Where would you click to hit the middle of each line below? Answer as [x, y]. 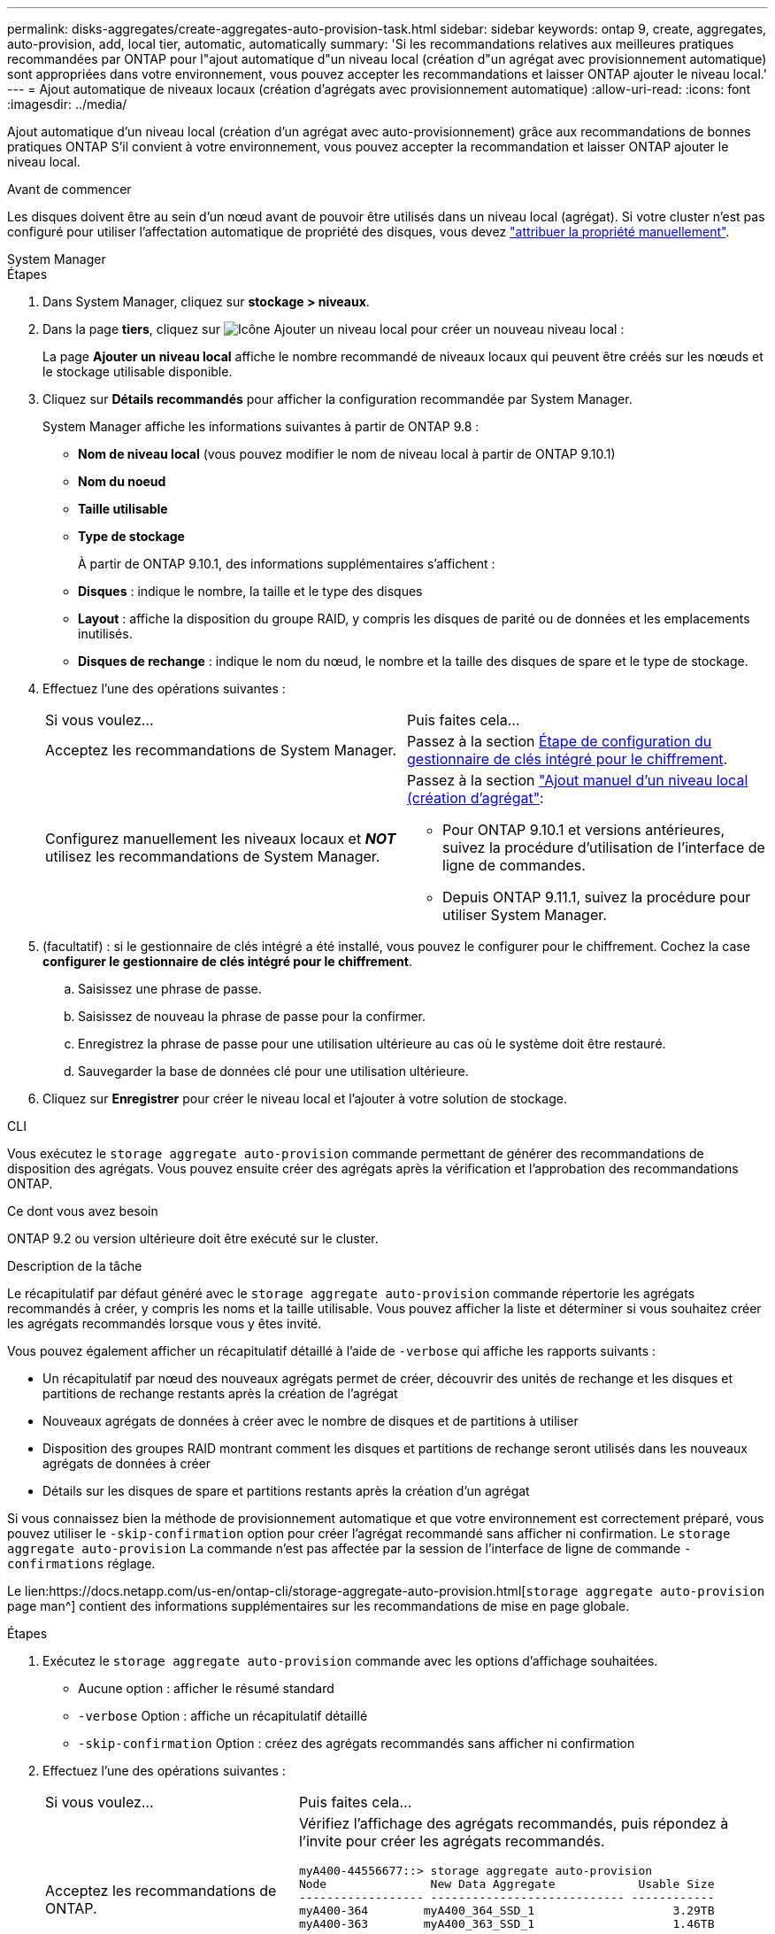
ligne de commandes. [514, 865]
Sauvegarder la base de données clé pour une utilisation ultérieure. [273, 1071]
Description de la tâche [75, 1266]
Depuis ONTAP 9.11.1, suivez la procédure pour [597, 897]
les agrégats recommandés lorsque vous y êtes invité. [165, 1323]
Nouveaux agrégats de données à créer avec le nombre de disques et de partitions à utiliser [311, 1421]
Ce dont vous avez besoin [83, 1211]
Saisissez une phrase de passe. [170, 989]
